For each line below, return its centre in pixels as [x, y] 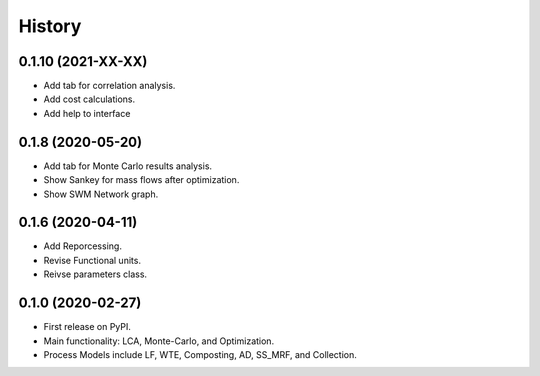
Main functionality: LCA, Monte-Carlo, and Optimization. [159, 341]
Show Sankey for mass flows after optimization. [141, 180]
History [50, 26]
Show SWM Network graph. [101, 194]
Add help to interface [87, 113]
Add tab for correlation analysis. [109, 86]
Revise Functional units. [92, 260]
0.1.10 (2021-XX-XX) [83, 61]
